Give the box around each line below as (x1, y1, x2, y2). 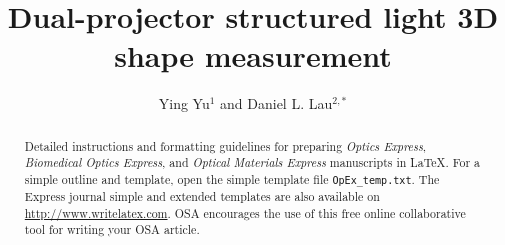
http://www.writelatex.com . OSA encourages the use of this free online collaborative (24, 204, 466, 221)
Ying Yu (158, 93, 210, 114)
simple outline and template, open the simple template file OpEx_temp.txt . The (24, 171, 440, 188)
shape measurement (114, 35, 392, 76)
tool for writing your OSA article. (24, 221, 200, 238)
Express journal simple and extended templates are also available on (24, 188, 380, 205)
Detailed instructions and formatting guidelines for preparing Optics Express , (24, 137, 427, 154)
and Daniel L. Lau (220, 93, 333, 114)
